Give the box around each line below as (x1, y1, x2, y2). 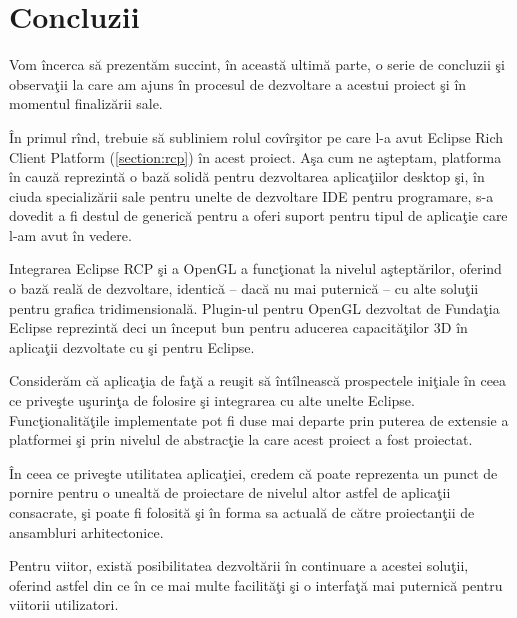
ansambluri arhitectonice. (9, 521, 164, 542)
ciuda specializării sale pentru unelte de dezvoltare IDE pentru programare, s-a (9, 185, 494, 206)
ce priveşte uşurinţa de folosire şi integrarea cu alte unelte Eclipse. (9, 390, 415, 411)
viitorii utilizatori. (9, 594, 119, 615)
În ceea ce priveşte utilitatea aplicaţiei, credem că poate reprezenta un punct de (9, 462, 498, 483)
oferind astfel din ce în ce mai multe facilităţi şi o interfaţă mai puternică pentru (9, 574, 503, 595)
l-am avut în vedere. (9, 224, 132, 245)
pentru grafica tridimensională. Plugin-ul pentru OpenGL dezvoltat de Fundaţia (9, 297, 500, 318)
